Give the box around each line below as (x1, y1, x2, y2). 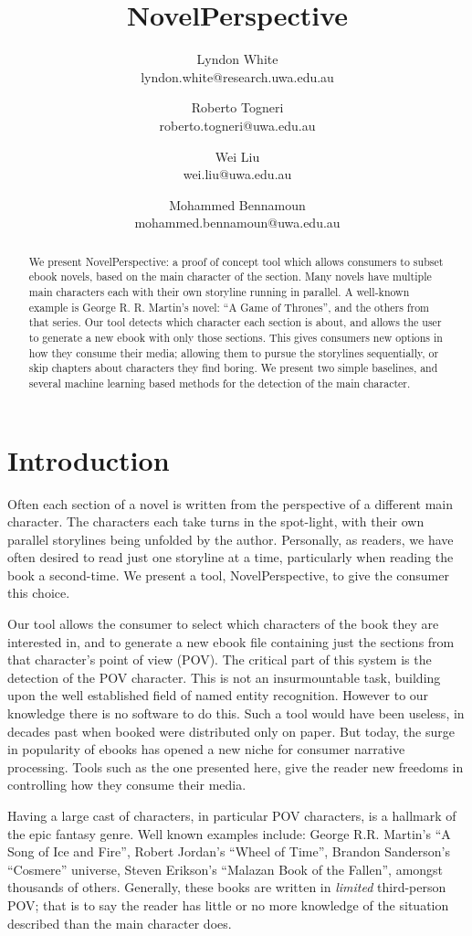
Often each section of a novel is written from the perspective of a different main (7, 494, 454, 513)
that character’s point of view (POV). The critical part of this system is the (7, 650, 432, 669)
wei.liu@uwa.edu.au (183, 165, 292, 184)
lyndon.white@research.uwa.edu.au (141, 67, 334, 86)
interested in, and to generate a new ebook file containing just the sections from (7, 632, 455, 651)
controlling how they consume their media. (7, 775, 246, 794)
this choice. (7, 583, 70, 602)
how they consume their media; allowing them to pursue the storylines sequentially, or (28, 345, 439, 360)
